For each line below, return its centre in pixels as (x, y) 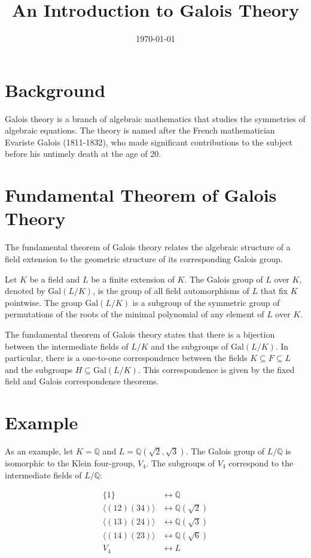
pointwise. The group (44, 302)
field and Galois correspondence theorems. (82, 381)
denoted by (25, 291)
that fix (274, 291)
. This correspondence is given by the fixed (216, 369)
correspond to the (261, 463)
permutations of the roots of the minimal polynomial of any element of (135, 314)
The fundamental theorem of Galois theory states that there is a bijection (140, 334)
